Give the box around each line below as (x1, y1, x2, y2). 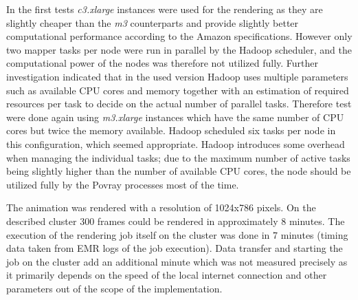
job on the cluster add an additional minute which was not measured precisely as (6, 254, 348, 268)
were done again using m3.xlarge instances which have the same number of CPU (6, 109, 344, 124)
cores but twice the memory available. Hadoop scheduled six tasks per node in (6, 123, 336, 138)
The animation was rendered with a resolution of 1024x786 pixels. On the (6, 200, 316, 215)
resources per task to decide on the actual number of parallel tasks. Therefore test (6, 96, 352, 111)
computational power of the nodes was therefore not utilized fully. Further (6, 56, 319, 70)
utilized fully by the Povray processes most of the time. (6, 177, 239, 191)
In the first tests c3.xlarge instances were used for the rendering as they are (6, 2, 323, 16)
